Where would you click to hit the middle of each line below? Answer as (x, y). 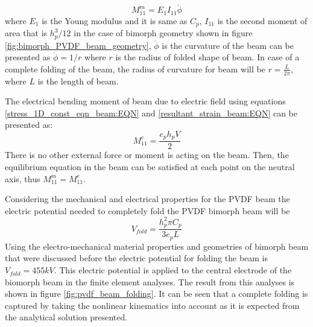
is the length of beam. (78, 81)
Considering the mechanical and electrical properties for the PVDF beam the (147, 199)
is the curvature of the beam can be (228, 45)
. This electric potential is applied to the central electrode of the (173, 270)
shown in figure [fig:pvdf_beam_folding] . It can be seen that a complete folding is (156, 294)
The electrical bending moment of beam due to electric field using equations (145, 101)
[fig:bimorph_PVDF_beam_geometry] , (78, 45)
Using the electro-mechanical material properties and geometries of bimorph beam (157, 246)
